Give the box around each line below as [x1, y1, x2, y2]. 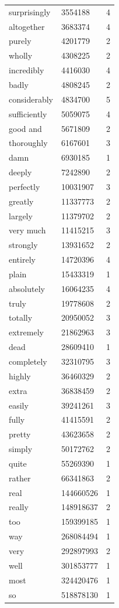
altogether [9, 20, 45, 32]
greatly [9, 195, 34, 207]
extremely [9, 326, 44, 338]
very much [9, 224, 46, 236]
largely [9, 209, 33, 222]
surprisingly [9, 5, 51, 18]
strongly [9, 239, 38, 251]
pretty [9, 428, 31, 440]
